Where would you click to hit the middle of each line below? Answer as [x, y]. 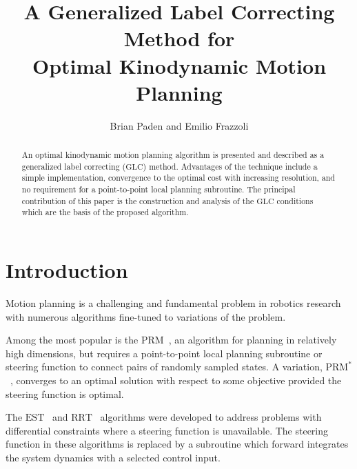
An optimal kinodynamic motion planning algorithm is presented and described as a [173, 155]
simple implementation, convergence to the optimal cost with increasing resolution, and [178, 178]
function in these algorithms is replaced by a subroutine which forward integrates [177, 444]
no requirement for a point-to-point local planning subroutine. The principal [159, 189]
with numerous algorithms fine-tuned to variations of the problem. [146, 316]
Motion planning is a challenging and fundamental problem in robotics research [173, 302]
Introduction [67, 270]
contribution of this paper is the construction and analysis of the [138, 200]
